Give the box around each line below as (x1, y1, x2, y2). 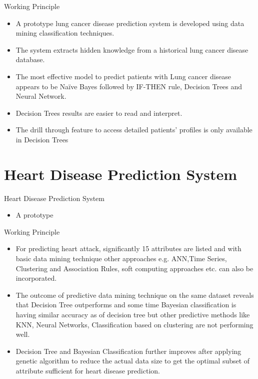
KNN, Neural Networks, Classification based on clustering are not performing (15, 319, 253, 329)
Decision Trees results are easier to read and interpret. (15, 107, 182, 118)
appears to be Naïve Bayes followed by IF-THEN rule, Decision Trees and (15, 81, 242, 91)
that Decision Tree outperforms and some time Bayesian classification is (15, 299, 236, 310)
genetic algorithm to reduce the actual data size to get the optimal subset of (15, 355, 250, 366)
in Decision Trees (15, 134, 68, 144)
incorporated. (15, 273, 57, 283)
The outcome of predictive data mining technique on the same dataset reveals (15, 289, 254, 300)
